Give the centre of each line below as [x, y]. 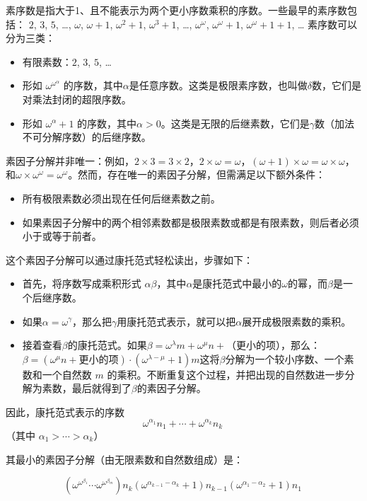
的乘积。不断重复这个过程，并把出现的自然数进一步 [226, 374]
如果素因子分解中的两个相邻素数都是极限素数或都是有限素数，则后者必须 [191, 222]
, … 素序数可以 [324, 24]
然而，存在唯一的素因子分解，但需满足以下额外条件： [202, 174]
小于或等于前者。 [62, 236]
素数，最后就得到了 [87, 388]
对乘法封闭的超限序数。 [77, 99]
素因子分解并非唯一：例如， [70, 160]
